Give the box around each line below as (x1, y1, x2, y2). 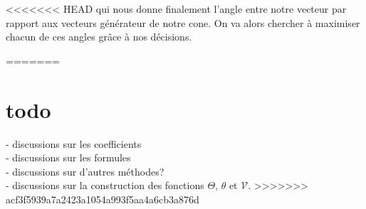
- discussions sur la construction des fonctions (6, 178, 204, 193)
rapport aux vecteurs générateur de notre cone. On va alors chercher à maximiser (6, 15, 360, 30)
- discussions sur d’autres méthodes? (6, 164, 164, 178)
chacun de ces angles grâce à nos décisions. (6, 29, 192, 44)
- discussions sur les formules (6, 150, 131, 165)
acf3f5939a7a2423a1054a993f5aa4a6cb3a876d (6, 191, 199, 206)
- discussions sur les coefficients (6, 136, 142, 151)
